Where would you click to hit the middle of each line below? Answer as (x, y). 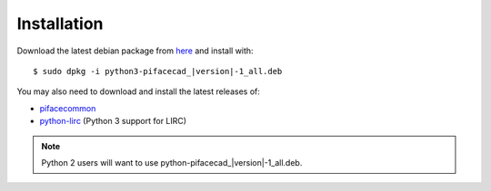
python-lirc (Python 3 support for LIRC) (113, 121)
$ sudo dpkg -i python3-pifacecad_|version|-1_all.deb (158, 71)
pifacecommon (68, 108)
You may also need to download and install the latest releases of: (139, 91)
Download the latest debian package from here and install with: (135, 51)
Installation (60, 24)
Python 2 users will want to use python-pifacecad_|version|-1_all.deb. (172, 162)
